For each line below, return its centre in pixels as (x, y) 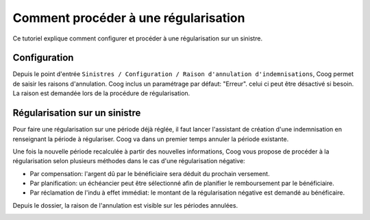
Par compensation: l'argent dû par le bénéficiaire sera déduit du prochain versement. (150, 173)
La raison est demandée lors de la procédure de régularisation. (101, 93)
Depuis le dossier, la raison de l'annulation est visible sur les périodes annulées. (125, 205)
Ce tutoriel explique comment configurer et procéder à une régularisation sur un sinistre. (138, 38)
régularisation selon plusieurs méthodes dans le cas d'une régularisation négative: (129, 161)
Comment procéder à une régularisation (129, 18)
